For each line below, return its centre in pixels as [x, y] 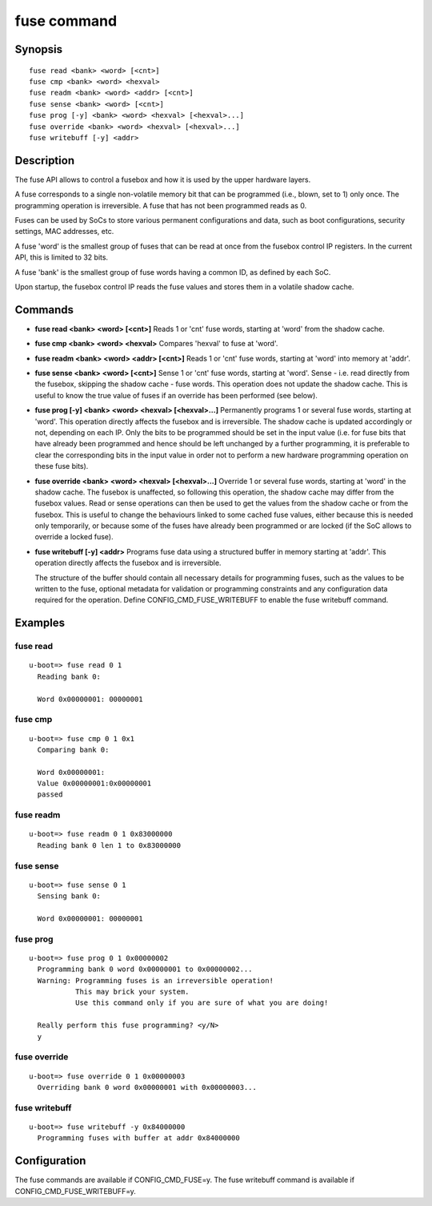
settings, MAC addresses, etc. [64, 232]
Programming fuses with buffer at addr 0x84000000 [138, 1138]
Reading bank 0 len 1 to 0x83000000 [109, 845]
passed [50, 795]
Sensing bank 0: [69, 896]
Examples [40, 623]
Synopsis [39, 49]
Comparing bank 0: [73, 750]
